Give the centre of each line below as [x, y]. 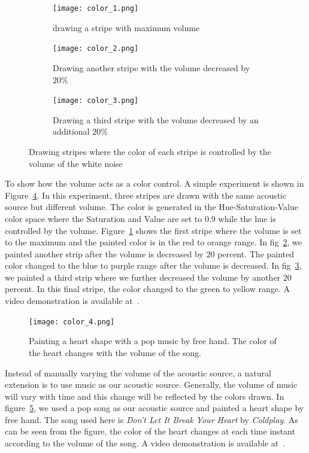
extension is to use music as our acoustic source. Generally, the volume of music [151, 384]
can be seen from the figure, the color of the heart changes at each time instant [150, 431]
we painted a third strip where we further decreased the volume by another [143, 277]
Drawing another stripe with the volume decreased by [152, 67]
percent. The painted [256, 253]
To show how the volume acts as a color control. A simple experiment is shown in [154, 183]
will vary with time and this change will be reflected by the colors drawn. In [145, 396]
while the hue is [247, 218]
